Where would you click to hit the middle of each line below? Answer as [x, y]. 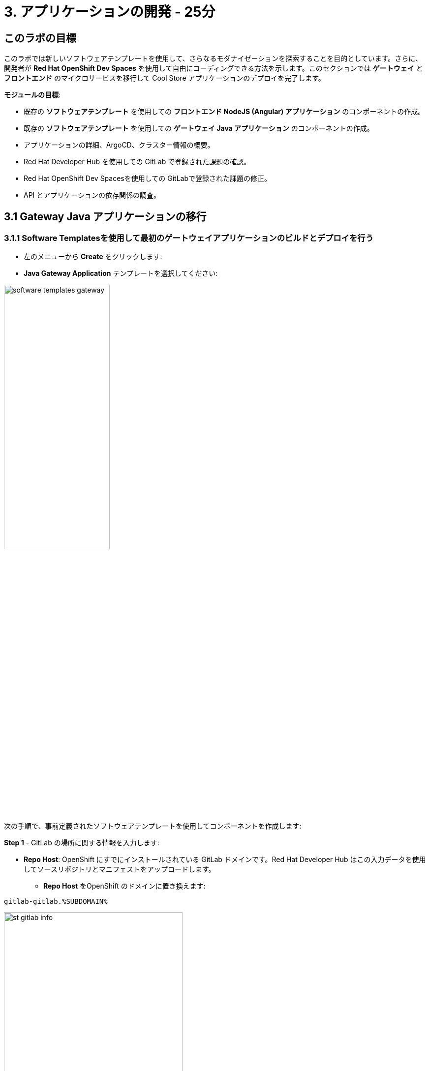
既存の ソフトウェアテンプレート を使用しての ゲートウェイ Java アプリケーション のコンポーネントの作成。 [199, 128]
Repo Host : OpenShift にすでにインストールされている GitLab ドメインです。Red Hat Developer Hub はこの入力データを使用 [225, 860]
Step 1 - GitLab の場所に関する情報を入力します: [82, 843]
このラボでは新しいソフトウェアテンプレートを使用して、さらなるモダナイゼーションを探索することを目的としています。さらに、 [213, 59]
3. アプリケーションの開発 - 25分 [110, 12]
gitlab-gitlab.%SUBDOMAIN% [56, 902]
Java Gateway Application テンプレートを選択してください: [121, 273]
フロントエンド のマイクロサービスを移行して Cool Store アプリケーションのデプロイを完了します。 [165, 78]
